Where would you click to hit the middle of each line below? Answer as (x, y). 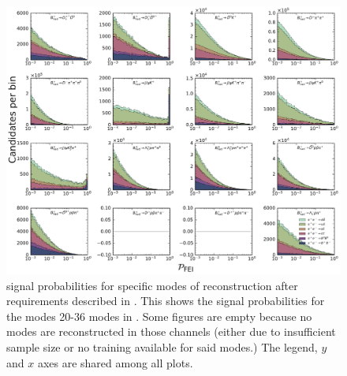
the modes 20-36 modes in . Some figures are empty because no (159, 316)
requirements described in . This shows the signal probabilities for (166, 301)
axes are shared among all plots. (115, 362)
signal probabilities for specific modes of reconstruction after (152, 285)
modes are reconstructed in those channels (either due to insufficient (171, 331)
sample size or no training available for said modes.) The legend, (162, 346)
